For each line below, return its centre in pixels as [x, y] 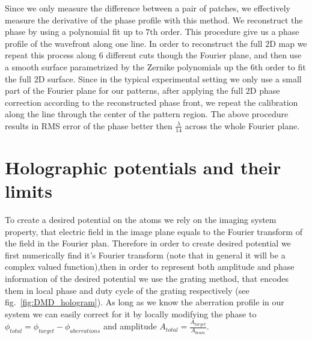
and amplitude [130, 326]
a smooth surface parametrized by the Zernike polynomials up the [127, 66]
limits [29, 191]
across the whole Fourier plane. [242, 125]
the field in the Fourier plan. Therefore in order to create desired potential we [148, 243]
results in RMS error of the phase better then [89, 125]
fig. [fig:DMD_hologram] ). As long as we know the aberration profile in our [145, 302]
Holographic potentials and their [143, 167]
